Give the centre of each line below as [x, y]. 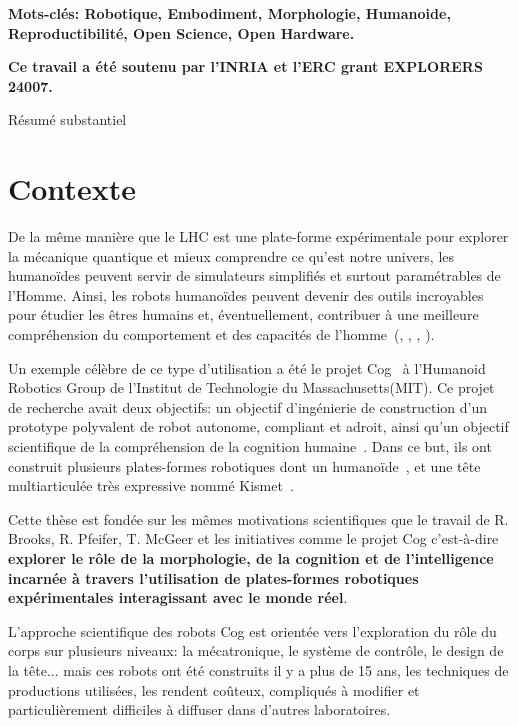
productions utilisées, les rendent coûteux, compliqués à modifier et [214, 689]
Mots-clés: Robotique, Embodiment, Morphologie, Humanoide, [229, 13]
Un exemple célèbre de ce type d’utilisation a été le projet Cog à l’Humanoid [247, 367]
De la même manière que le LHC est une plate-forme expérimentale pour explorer [258, 236]
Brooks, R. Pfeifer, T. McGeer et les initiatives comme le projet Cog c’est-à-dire [253, 538]
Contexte [72, 188]
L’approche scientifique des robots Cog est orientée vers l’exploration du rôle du [252, 630]
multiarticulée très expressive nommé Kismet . [151, 485]
